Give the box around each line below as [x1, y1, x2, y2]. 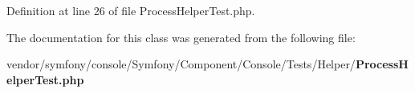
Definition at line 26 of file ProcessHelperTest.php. [6, 2, 255, 18]
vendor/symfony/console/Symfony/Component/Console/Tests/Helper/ [6, 56, 356, 72]
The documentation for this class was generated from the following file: [6, 29, 356, 45]
